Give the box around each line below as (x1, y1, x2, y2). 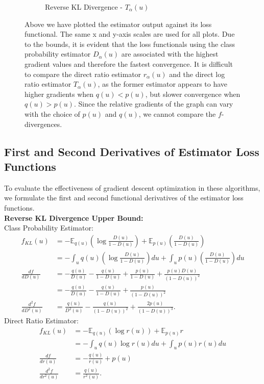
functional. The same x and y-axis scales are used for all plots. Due (25, 29, 235, 39)
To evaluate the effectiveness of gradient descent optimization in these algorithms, (4, 182, 260, 193)
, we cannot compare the (138, 108, 216, 119)
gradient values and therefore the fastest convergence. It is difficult (25, 58, 233, 69)
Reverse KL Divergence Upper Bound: (4, 212, 143, 223)
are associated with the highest (121, 48, 219, 59)
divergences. (25, 118, 62, 129)
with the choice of (25, 108, 80, 119)
